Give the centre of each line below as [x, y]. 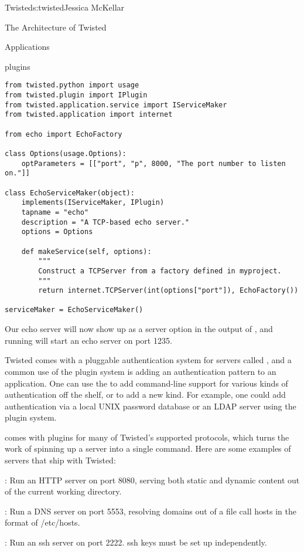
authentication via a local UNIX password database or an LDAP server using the [151, 406]
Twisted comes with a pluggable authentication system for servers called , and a [148, 360]
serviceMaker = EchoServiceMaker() [74, 310]
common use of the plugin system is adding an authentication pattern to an [141, 371]
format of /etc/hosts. [42, 522]
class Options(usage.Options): [66, 153]
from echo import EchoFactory [64, 134]
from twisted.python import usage [72, 85]
